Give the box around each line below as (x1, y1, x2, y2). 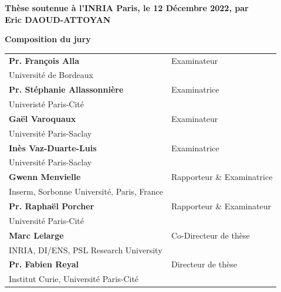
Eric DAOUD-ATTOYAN (5, 13, 111, 25)
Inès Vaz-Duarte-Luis (9, 141, 97, 154)
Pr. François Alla (9, 54, 79, 66)
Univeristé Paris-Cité (9, 98, 84, 110)
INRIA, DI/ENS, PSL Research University (9, 243, 162, 256)
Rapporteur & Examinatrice (171, 171, 273, 183)
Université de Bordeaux (9, 69, 93, 81)
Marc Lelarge (9, 229, 64, 241)
